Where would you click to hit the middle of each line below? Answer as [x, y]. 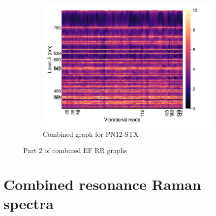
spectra [29, 203]
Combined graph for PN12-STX [91, 134]
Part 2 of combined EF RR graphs [75, 150]
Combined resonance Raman [102, 184]
